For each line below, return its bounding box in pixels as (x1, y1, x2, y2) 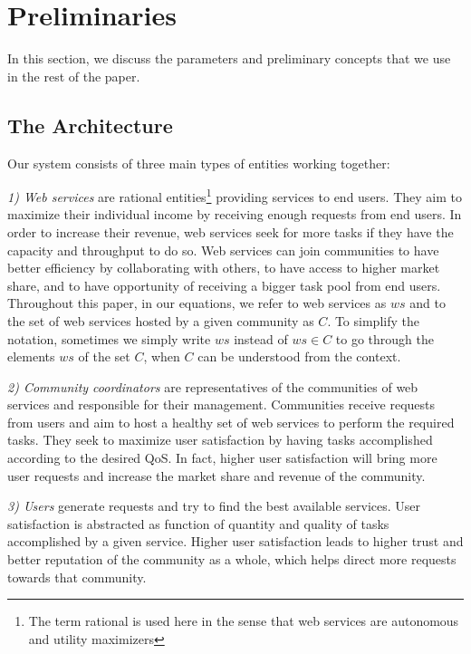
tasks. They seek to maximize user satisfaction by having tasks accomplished (7, 430, 433, 449)
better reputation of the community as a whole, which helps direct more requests (7, 550, 457, 569)
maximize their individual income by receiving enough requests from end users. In (7, 205, 462, 224)
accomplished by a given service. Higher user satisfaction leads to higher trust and (7, 532, 464, 551)
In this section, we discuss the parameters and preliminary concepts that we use (7, 49, 451, 68)
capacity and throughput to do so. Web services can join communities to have (7, 240, 439, 259)
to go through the (335, 329, 434, 348)
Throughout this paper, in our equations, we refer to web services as (7, 293, 387, 313)
